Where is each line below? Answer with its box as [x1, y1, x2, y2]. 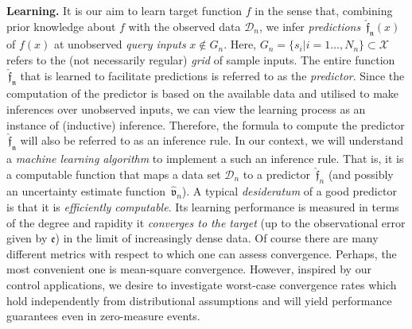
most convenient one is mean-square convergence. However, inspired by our [6, 261, 371, 277]
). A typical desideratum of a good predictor [181, 183, 397, 199]
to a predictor [243, 165, 310, 182]
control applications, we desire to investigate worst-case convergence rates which [6, 276, 397, 292]
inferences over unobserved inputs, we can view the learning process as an [6, 100, 366, 117]
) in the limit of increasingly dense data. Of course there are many [55, 230, 379, 246]
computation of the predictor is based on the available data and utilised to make [6, 85, 399, 102]
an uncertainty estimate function [6, 183, 166, 199]
